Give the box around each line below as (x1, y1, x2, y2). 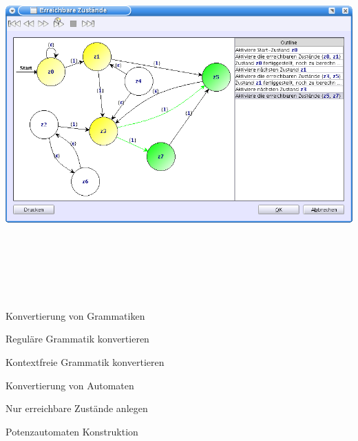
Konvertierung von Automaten (6, 378, 134, 392)
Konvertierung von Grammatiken (6, 308, 145, 322)
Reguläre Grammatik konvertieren (6, 331, 149, 346)
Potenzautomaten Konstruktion (6, 424, 138, 438)
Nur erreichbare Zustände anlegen (6, 401, 148, 416)
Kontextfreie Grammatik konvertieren (6, 354, 165, 369)
